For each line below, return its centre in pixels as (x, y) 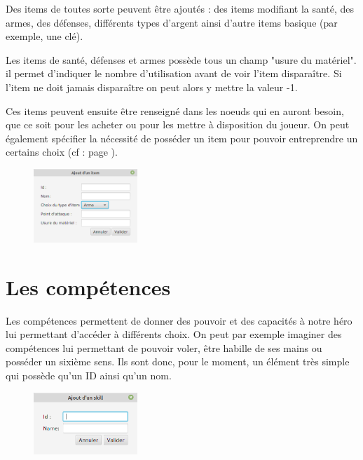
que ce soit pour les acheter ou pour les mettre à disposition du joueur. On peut (178, 124)
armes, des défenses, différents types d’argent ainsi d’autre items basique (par (172, 22)
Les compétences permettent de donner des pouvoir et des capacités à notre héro (179, 320)
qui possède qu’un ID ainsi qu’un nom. (89, 375)
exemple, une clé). (44, 36)
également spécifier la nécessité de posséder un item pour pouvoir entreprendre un (182, 138)
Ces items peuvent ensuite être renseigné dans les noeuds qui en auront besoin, (175, 110)
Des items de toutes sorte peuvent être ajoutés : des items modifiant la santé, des (180, 8)
